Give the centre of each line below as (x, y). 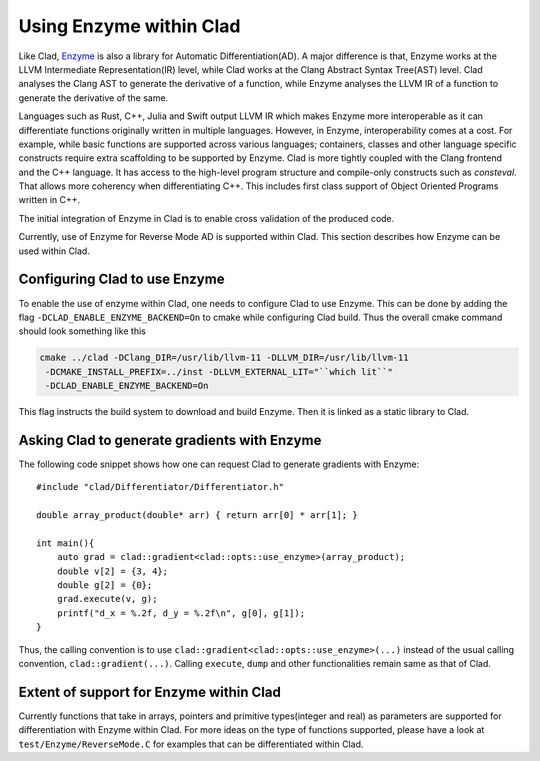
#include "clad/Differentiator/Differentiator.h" (160, 487)
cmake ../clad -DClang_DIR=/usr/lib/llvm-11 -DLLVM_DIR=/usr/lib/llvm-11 (224, 358)
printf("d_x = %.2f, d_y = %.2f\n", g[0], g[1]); (180, 613)
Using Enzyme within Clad (129, 26)
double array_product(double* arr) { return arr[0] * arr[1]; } (197, 515)
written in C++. (49, 200)
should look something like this (82, 331)
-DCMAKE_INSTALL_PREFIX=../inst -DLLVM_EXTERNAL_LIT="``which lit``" (219, 371)
